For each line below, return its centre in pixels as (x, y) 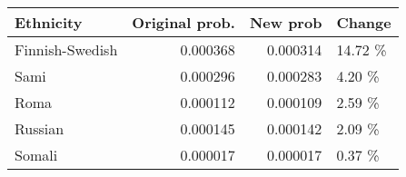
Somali (36, 155)
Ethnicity (49, 22)
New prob (286, 22)
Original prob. (183, 22)
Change (364, 22)
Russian (40, 128)
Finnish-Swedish (66, 49)
